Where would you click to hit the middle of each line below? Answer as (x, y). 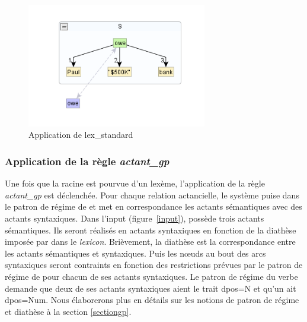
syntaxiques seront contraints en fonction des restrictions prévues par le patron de (154, 265)
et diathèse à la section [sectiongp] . (68, 311)
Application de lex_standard (81, 135)
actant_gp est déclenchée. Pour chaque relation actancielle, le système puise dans (152, 195)
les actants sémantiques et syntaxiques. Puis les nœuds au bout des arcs (135, 253)
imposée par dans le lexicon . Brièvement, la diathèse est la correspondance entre (150, 241)
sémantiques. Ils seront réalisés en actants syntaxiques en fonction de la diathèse (151, 230)
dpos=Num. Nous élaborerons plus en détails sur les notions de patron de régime (152, 300)
